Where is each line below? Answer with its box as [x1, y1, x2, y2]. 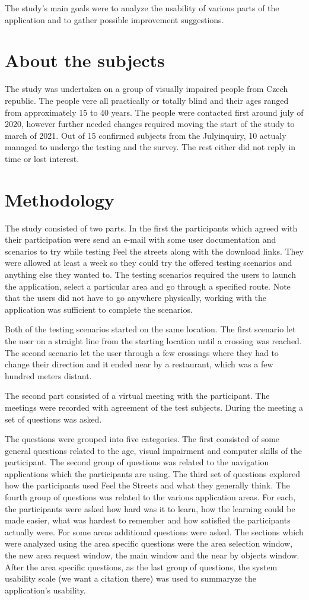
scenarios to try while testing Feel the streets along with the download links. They [5, 245, 304, 257]
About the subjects [5, 48, 165, 72]
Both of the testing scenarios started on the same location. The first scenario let [5, 323, 296, 335]
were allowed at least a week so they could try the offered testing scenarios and [5, 256, 292, 269]
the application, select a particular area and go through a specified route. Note [5, 280, 291, 292]
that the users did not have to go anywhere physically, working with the [5, 291, 266, 304]
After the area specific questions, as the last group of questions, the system [5, 560, 278, 573]
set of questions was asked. [5, 412, 102, 425]
